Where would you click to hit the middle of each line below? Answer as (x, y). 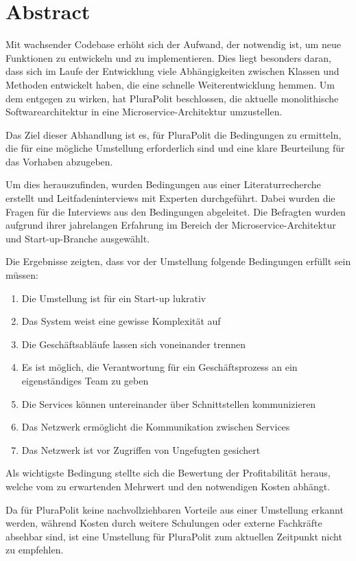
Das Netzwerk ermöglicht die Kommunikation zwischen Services (156, 427)
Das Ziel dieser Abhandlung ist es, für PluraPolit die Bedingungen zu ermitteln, (174, 134)
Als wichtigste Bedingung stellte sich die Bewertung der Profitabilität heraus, (168, 473)
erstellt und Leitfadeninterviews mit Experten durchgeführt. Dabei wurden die (170, 198)
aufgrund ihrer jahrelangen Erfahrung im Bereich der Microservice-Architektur (171, 225)
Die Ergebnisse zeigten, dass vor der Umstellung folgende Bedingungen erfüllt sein (178, 261)
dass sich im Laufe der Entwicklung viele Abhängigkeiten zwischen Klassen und (173, 71)
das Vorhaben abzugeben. (59, 161)
